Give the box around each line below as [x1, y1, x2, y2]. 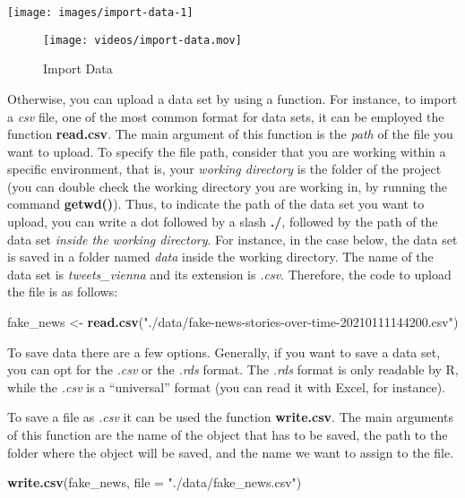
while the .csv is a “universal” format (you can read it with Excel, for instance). [7, 377, 445, 396]
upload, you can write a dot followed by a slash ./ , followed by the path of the [7, 212, 438, 231]
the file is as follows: [7, 282, 118, 301]
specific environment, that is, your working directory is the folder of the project [7, 159, 442, 178]
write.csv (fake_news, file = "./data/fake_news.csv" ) [7, 473, 302, 492]
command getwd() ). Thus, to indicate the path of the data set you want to [7, 194, 425, 213]
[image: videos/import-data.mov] [43, 33, 242, 47]
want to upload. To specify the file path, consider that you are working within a [7, 142, 446, 160]
